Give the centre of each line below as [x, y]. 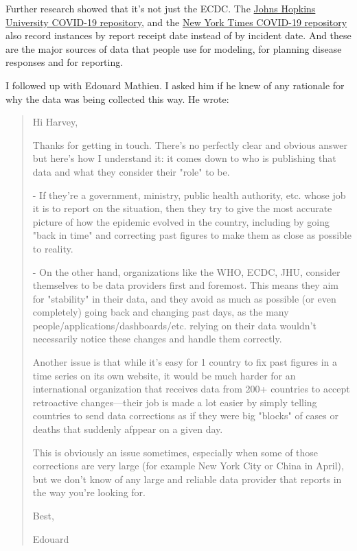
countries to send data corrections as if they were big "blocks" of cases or [185, 415]
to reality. [53, 248]
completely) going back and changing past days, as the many [161, 312]
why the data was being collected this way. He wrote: [117, 98]
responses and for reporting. [65, 62]
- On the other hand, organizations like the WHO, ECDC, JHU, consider [186, 271]
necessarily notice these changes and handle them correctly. [157, 339]
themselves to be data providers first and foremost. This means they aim [185, 285]
